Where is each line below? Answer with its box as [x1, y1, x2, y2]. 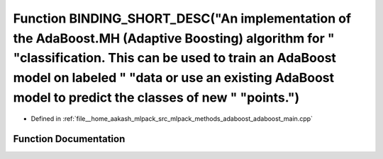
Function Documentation [13, 133, 126, 145]
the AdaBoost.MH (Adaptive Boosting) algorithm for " [13, 30, 335, 46]
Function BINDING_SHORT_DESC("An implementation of [13, 11, 351, 26]
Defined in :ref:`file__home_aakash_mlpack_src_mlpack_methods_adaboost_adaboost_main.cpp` [30, 114, 313, 123]
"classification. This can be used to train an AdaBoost [13, 50, 337, 66]
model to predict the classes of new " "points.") [13, 89, 300, 105]
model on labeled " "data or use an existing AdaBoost [13, 70, 335, 86]
